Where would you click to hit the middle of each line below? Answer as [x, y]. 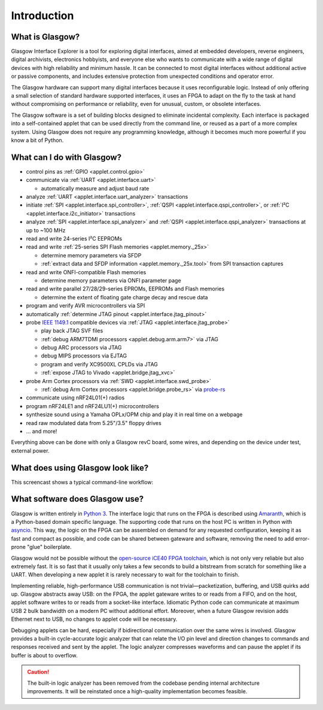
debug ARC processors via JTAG [81, 348]
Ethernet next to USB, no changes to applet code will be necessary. [94, 619]
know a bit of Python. [37, 140]
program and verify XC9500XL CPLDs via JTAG [100, 364]
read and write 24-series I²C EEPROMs [74, 239]
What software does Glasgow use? [77, 499]
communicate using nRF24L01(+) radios [75, 398]
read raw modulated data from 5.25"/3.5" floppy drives [94, 423]
